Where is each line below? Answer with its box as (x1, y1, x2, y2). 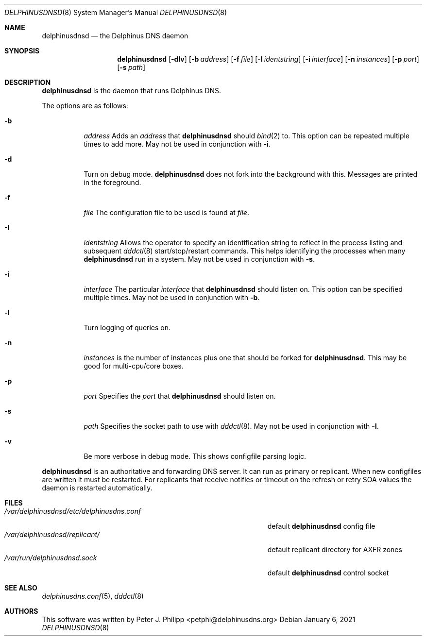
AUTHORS (4, 607, 38, 615)
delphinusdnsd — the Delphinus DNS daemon (42, 32, 188, 40)
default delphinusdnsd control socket (267, 569, 389, 577)
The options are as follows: (42, 101, 128, 110)
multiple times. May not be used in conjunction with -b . (84, 293, 260, 302)
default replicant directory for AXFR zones (267, 545, 402, 554)
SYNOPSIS (4, 47, 40, 55)
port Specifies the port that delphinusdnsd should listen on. (84, 392, 276, 400)
